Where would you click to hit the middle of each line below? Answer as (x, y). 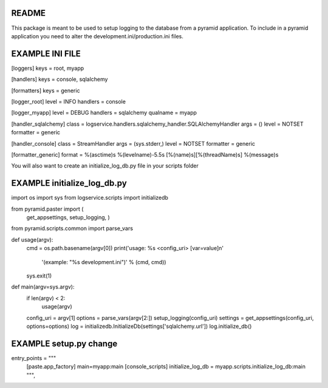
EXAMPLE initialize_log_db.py (69, 183)
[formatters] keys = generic (46, 90)
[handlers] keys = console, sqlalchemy (60, 80)
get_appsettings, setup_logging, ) (68, 217)
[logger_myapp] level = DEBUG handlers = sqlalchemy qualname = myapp (104, 113)
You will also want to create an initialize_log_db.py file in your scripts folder (105, 166)
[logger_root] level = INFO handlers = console (68, 101)
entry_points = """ (34, 358)
